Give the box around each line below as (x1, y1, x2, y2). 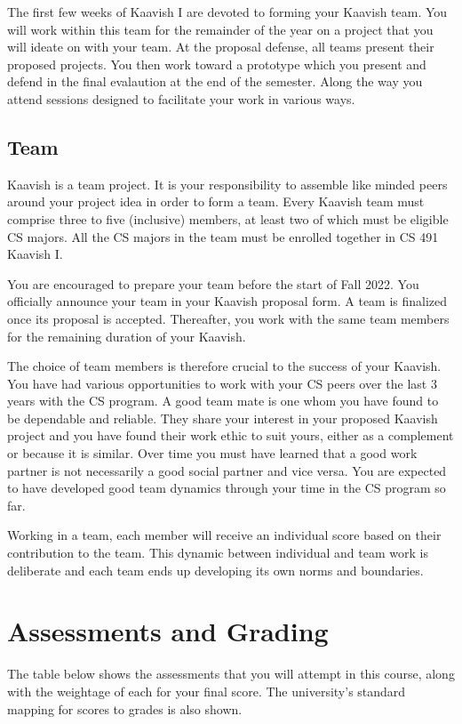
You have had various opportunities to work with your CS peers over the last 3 (7, 374, 437, 392)
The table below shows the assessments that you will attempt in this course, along (7, 664, 455, 683)
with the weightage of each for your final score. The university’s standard (7, 681, 406, 700)
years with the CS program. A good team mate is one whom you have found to (7, 391, 439, 410)
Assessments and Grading (7, 613, 329, 649)
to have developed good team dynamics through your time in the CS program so (7, 479, 446, 497)
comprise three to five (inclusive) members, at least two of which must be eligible (7, 209, 449, 228)
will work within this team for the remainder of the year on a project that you (7, 20, 434, 38)
